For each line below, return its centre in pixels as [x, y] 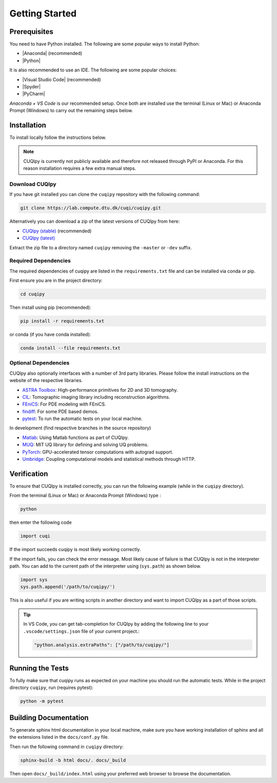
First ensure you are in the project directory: [56, 281]
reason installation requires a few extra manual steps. [80, 168]
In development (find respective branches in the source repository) [80, 428]
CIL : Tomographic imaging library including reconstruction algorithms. [96, 397]
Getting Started [43, 13]
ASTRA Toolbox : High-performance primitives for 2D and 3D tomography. [100, 390]
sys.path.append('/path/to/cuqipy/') [68, 587]
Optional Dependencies [39, 363]
